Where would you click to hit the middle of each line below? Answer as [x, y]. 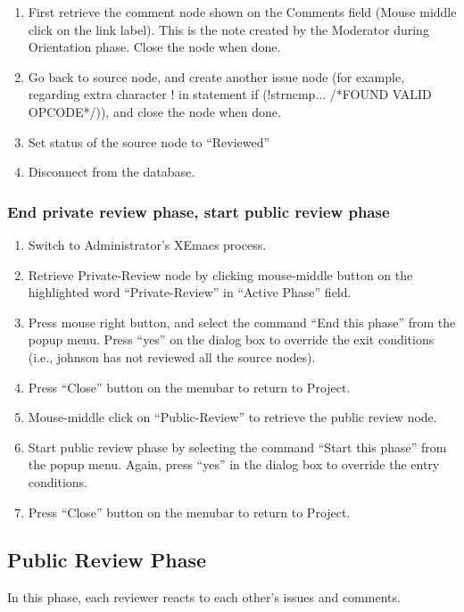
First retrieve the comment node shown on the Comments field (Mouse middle [242, 12]
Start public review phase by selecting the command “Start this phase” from [237, 447]
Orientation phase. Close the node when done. [154, 47]
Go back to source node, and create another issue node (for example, [216, 76]
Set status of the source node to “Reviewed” [149, 141]
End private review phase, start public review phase [199, 211]
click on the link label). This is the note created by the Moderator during [228, 29]
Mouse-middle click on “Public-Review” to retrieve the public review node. [232, 417]
